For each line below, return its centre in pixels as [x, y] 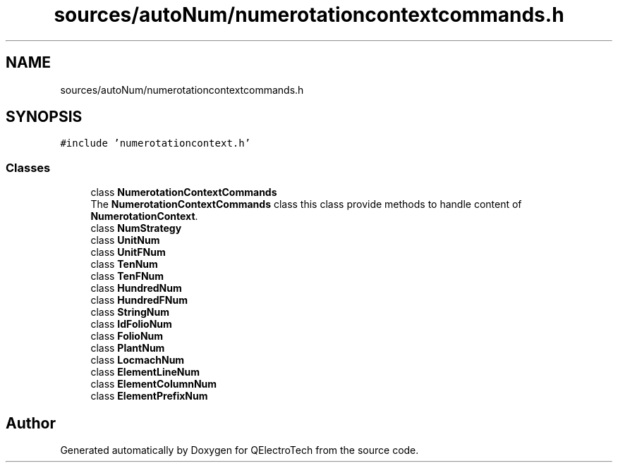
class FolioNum [127, 336]
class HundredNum [136, 288]
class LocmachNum [138, 360]
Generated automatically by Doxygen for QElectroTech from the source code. [240, 450]
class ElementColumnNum [154, 384]
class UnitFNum [128, 252]
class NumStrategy [136, 228]
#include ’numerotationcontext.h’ [156, 143]
